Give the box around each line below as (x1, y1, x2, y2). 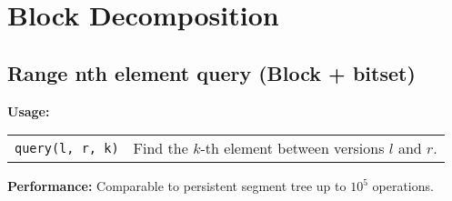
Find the (133, 137, 188, 159)
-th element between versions (200, 137, 385, 159)
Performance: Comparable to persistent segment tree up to (7, 176, 347, 196)
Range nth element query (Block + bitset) (7, 58, 416, 86)
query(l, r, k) (15, 140, 119, 156)
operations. (372, 176, 434, 196)
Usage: (7, 101, 50, 120)
